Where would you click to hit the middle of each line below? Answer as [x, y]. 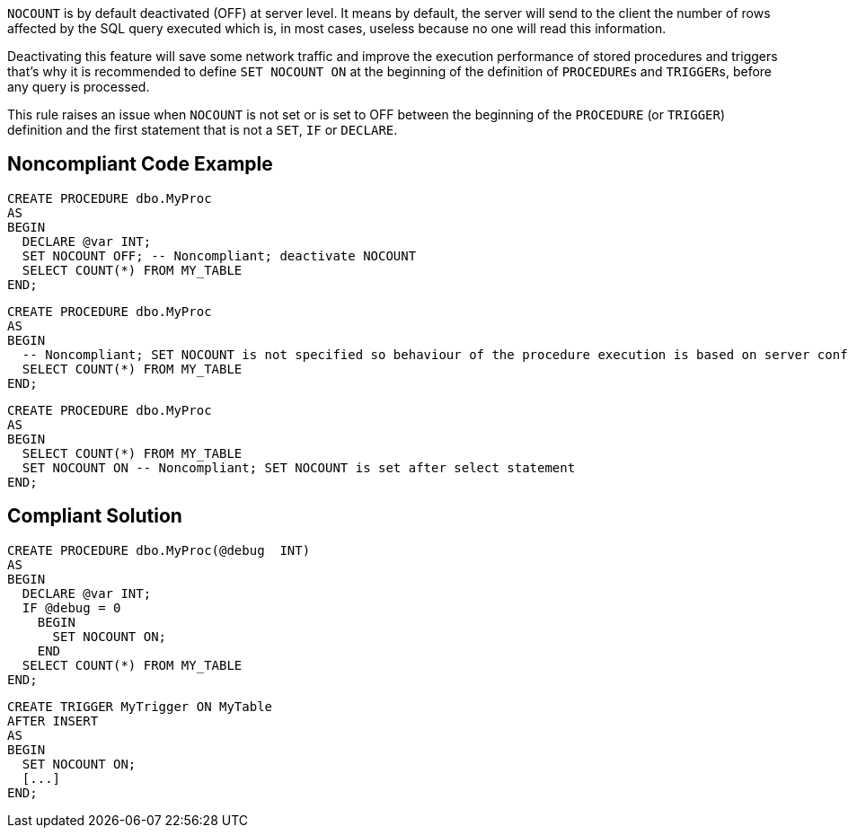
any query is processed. [79, 87]
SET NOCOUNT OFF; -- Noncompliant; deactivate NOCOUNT [219, 255]
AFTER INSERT [53, 721]
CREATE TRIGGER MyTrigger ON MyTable [140, 706]
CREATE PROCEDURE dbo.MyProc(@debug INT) [159, 550]
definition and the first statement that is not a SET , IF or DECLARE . [203, 130]
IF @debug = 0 [71, 607]
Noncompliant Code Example [140, 164]
